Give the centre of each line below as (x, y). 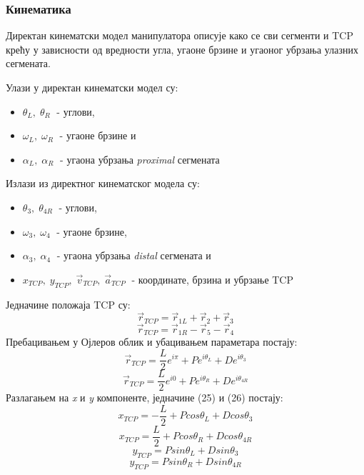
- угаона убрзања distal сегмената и (134, 255)
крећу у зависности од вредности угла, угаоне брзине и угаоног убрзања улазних (182, 49)
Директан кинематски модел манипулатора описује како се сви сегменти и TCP (180, 35)
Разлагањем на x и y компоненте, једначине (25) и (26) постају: (145, 397)
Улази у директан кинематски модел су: (92, 87)
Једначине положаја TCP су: (68, 304)
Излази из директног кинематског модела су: (103, 183)
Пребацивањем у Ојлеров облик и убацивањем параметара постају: (152, 342)
